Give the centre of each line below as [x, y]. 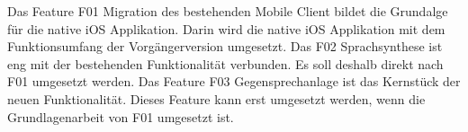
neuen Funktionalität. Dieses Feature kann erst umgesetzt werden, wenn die [216, 98]
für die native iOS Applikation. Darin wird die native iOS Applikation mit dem [226, 28]
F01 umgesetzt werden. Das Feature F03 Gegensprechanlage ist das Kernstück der [234, 81]
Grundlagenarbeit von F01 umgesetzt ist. [121, 116]
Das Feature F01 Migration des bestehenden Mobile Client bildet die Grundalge [228, 11]
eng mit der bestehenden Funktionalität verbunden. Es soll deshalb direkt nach [225, 63]
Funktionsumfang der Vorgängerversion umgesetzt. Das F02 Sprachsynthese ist [225, 46]
